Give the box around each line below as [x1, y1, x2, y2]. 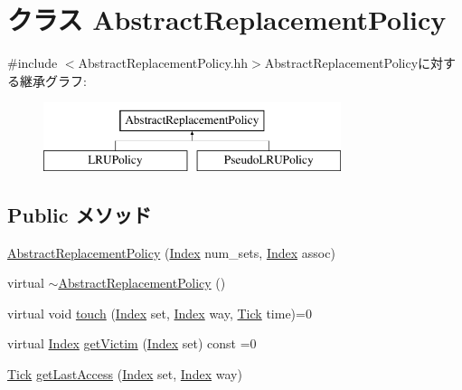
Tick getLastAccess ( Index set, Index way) [7, 365, 242, 384]
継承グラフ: [19, 71, 87, 90]
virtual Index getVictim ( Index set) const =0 [7, 334, 257, 353]
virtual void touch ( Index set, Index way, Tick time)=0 [7, 303, 312, 322]
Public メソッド [7, 200, 152, 228]
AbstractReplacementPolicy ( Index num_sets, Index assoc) [7, 243, 335, 262]
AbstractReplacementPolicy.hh [78, 53, 249, 72]
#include [7, 53, 58, 72]
